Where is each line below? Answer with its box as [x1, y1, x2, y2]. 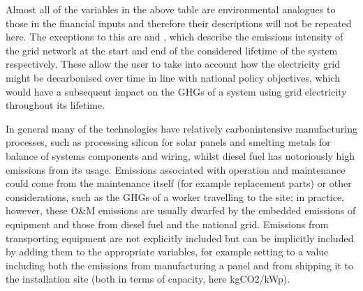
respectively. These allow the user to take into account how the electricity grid [6, 57, 341, 71]
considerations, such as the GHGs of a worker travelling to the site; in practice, [6, 189, 344, 204]
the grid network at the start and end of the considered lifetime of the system [6, 43, 338, 57]
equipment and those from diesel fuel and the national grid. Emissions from [6, 216, 329, 231]
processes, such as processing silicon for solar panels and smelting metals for [6, 135, 331, 149]
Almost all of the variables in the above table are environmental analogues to [6, 2, 336, 16]
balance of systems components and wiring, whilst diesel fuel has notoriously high [6, 148, 355, 163]
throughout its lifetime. [6, 98, 105, 112]
